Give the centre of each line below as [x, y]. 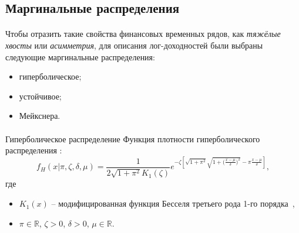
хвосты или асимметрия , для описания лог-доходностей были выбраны [134, 45]
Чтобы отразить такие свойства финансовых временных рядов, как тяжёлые [143, 34]
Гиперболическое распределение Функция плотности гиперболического [133, 138]
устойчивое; [40, 96]
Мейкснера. [40, 116]
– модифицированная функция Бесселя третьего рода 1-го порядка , [173, 203]
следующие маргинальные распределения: [80, 56]
